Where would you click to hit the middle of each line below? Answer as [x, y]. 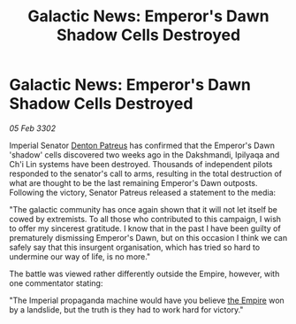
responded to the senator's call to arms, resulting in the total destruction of [146, 174]
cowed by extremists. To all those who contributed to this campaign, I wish [145, 219]
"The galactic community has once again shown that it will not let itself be [144, 209]
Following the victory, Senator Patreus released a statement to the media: [143, 192]
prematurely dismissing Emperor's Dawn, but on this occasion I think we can [148, 237]
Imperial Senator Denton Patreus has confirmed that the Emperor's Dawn [142, 145]
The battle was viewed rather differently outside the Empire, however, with [144, 274]
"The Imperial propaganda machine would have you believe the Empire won [147, 300]
